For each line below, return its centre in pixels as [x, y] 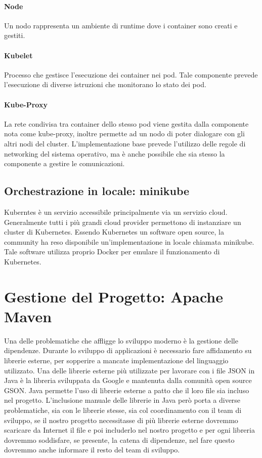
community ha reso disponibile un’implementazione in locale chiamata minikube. [129, 241]
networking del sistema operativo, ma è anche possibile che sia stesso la [115, 153]
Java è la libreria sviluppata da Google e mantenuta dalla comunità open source [128, 380]
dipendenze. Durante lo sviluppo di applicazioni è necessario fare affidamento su [128, 350]
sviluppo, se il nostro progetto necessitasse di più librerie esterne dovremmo [121, 420]
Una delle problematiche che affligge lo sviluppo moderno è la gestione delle [121, 340]
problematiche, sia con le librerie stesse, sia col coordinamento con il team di [123, 410]
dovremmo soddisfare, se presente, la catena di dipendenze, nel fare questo [119, 440]
